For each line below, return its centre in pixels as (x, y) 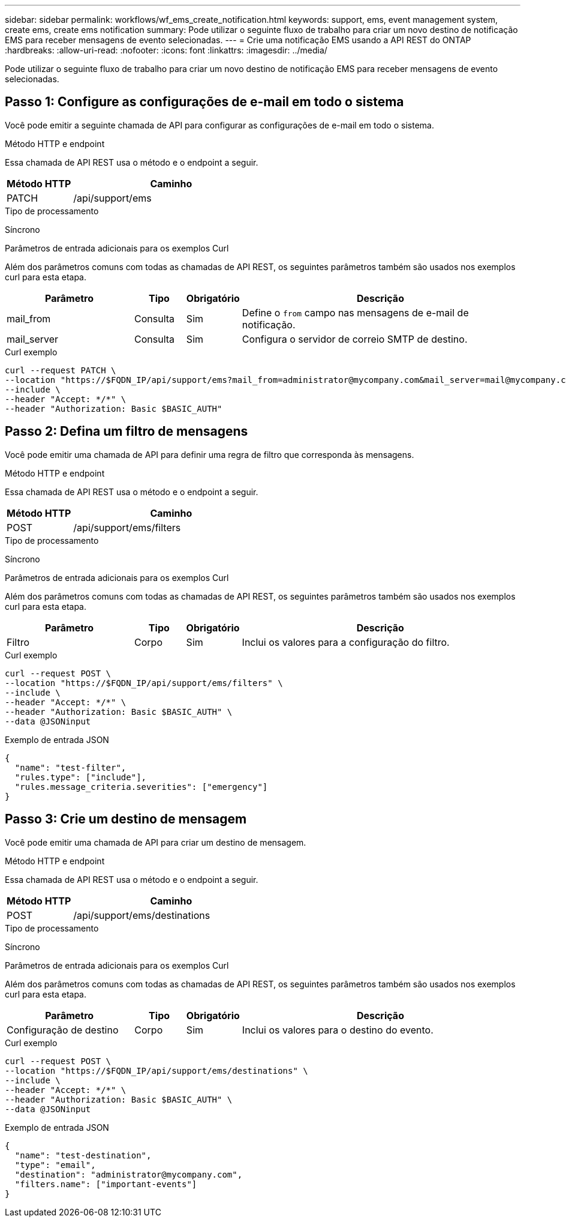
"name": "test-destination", (83, 1155)
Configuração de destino (63, 1030)
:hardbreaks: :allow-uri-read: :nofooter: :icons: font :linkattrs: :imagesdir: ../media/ (166, 50)
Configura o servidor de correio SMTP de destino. (355, 339)
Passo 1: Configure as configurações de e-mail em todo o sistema (204, 102)
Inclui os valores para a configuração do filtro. (346, 642)
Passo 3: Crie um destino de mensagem (126, 819)
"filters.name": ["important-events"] (106, 1184)
